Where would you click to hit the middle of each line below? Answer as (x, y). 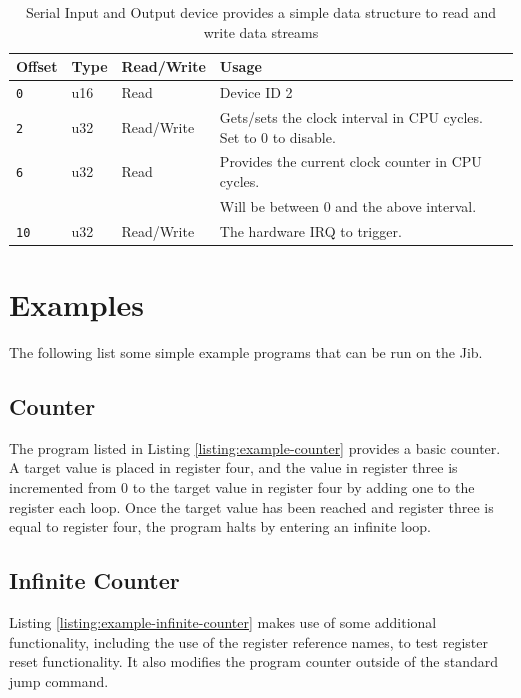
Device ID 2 (256, 92)
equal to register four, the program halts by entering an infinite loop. (220, 526)
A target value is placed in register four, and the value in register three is (233, 467)
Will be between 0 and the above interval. (348, 205)
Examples (76, 304)
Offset (37, 66)
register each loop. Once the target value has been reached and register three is (251, 506)
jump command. (59, 680)
